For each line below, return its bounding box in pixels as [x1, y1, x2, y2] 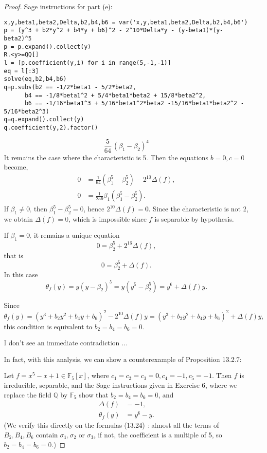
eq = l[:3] [4, 67, 39, 75]
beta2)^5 [4, 35, 32, 42]
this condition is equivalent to [4, 321, 92, 331]
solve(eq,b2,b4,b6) [4, 75, 67, 83]
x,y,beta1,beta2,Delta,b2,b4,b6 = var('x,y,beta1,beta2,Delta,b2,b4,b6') [4, 19, 248, 26]
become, [4, 162, 28, 172]
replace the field [4, 389, 52, 399]
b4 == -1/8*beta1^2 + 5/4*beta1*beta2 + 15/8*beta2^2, [24, 92, 206, 99]
